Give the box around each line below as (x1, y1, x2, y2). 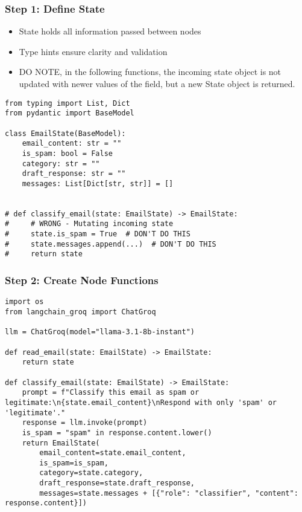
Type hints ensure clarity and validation (19, 45, 168, 57)
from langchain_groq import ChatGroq (5, 307, 156, 316)
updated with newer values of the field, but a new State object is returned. (19, 77, 295, 89)
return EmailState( (22, 438, 100, 447)
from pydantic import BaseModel (5, 109, 134, 118)
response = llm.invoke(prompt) (22, 418, 148, 427)
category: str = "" (22, 159, 100, 168)
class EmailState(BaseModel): (5, 129, 126, 138)
